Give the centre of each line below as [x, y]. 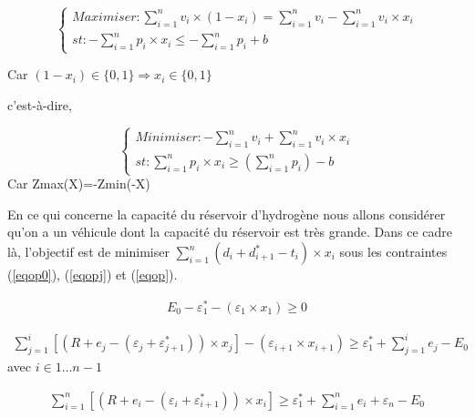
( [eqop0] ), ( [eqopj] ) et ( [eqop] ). [93, 274]
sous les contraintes [393, 251]
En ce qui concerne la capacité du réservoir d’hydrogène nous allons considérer [227, 214]
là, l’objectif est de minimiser [88, 251]
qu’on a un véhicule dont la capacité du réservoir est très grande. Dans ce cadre [230, 232]
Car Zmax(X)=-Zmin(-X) [79, 184]
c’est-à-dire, [40, 104]
